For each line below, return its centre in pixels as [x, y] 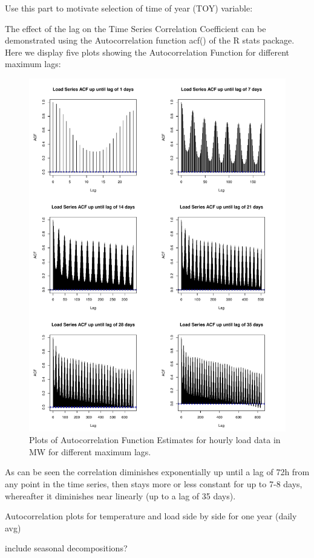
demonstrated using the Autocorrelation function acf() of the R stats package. [150, 40]
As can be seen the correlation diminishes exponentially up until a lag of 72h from [157, 472]
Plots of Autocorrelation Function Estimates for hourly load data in [155, 440]
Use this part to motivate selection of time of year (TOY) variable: [129, 8]
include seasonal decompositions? [66, 548]
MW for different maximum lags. [90, 451]
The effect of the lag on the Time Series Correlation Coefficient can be [136, 28]
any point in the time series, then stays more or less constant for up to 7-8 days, [154, 483]
